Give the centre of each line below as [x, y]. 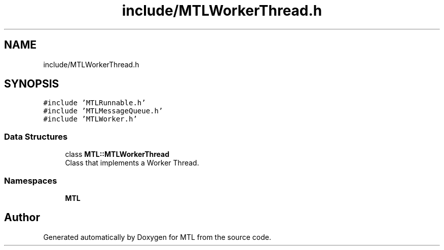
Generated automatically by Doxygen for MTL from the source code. [157, 237]
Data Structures [36, 136]
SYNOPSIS [32, 84]
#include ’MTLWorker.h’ [90, 119]
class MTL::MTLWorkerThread [117, 154]
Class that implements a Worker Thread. [132, 163]
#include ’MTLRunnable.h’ [95, 103]
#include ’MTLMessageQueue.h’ [103, 111]
